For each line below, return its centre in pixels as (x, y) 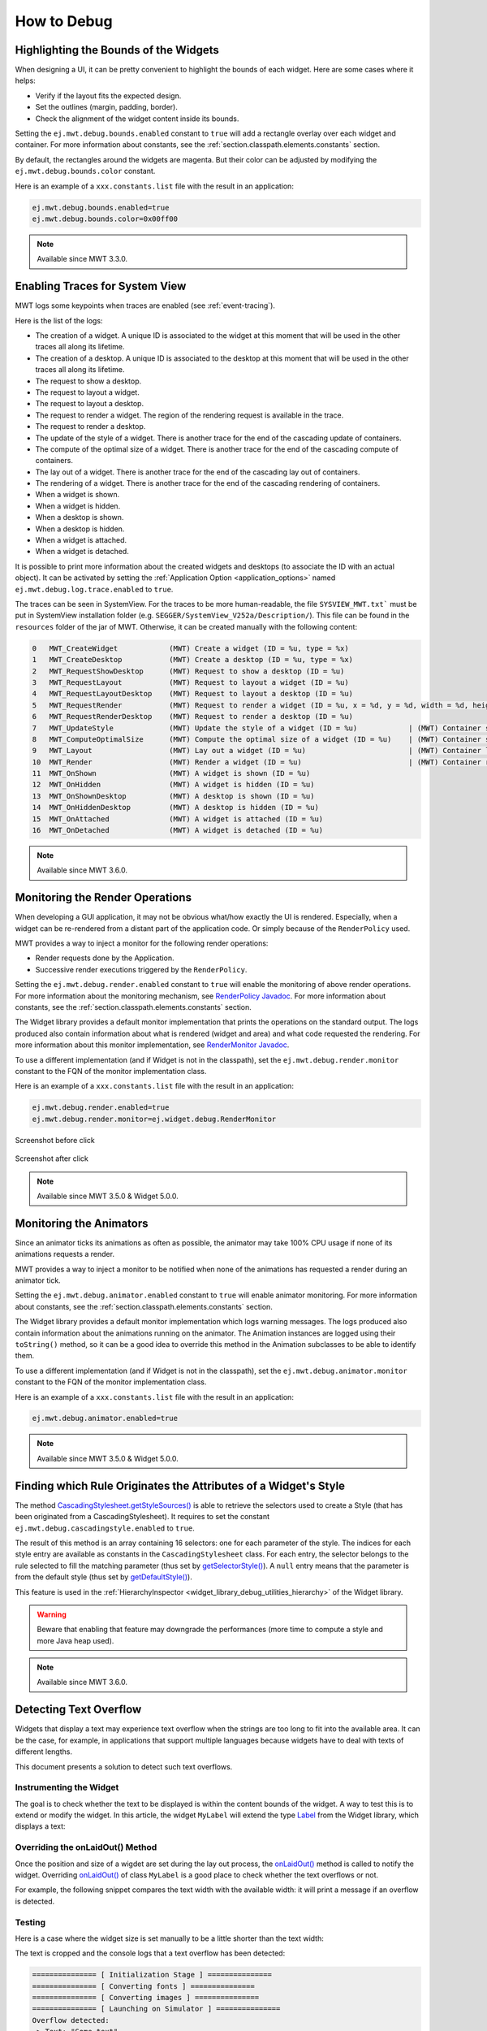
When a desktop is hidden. (80, 529)
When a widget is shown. (78, 495)
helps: (25, 80)
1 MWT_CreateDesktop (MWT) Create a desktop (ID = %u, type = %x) (192, 660)
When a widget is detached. (82, 552)
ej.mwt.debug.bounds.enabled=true (101, 208)
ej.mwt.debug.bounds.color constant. (85, 171)
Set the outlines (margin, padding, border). (106, 107)
